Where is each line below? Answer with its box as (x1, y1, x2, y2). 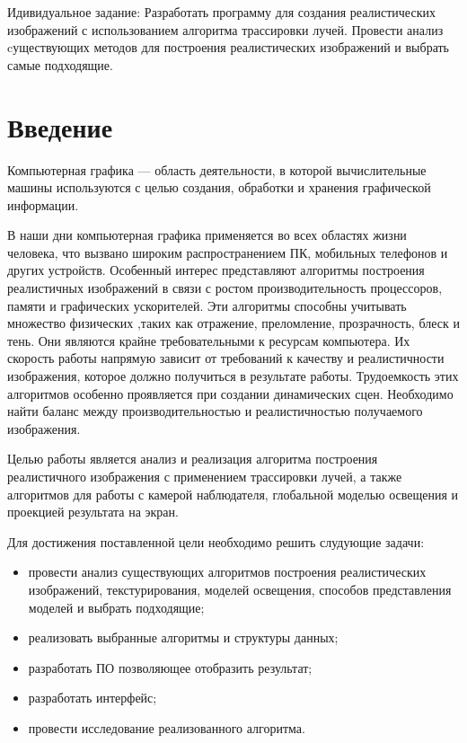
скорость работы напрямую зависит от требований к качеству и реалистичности (7, 349, 445, 367)
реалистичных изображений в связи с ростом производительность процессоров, (7, 279, 443, 297)
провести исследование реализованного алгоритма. (28, 718, 305, 737)
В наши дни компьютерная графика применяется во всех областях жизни (7, 226, 407, 244)
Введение (7, 108, 113, 145)
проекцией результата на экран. (7, 502, 179, 521)
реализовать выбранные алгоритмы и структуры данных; (28, 628, 339, 647)
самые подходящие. (7, 55, 113, 74)
